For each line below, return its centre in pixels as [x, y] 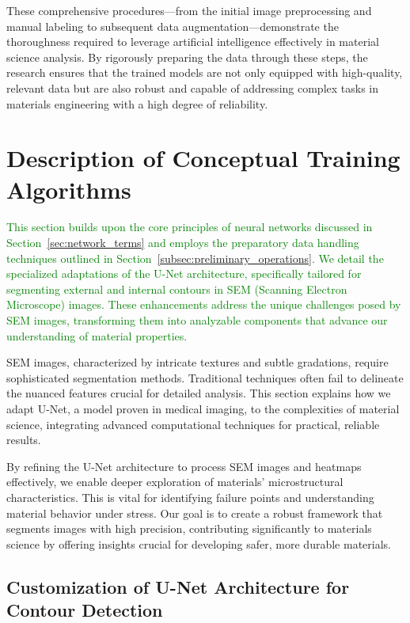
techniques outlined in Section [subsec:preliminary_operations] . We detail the [195, 258]
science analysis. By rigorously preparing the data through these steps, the [187, 57]
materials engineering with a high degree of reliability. [137, 103]
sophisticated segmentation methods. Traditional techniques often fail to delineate [205, 377]
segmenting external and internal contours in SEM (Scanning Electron [177, 289]
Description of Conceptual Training [203, 158]
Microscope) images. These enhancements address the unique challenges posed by [204, 304]
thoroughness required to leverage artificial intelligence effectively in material [193, 42]
